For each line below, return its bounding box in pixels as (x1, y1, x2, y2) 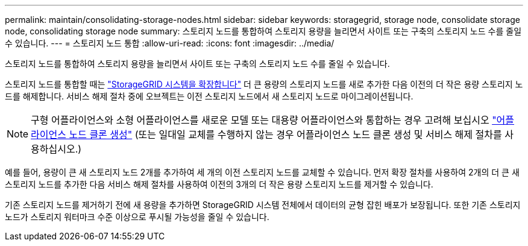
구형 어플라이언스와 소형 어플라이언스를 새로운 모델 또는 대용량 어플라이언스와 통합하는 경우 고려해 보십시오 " (31, 114, 497, 126)
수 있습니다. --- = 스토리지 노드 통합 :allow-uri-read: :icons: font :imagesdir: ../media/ (5, 38, 335, 48)
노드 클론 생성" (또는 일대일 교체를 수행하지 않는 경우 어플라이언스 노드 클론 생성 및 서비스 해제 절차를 (69, 128, 502, 140)
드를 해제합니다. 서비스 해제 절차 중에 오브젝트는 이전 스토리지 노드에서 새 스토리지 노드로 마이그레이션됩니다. (5, 91, 413, 101)
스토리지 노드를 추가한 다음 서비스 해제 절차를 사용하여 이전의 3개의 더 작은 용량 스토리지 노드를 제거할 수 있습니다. (5, 179, 433, 189)
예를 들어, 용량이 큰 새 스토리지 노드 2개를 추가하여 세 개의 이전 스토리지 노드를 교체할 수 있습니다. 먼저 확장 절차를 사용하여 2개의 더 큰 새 (5, 167, 520, 177)
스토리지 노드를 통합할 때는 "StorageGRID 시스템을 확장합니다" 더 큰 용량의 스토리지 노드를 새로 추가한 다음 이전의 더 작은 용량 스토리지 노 (5, 79, 523, 89)
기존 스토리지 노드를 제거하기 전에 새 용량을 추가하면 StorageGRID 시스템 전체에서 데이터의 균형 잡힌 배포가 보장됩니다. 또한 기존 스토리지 (5, 200, 521, 210)
